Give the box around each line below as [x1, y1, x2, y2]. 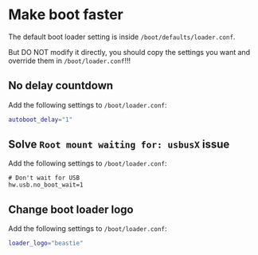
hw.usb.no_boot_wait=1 [8, 181, 84, 189]
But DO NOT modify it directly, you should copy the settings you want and [8, 47, 251, 57]
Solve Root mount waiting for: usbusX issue [8, 138, 230, 151]
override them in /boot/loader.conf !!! [8, 56, 131, 65]
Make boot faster [8, 6, 123, 24]
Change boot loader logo [8, 202, 134, 216]
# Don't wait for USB [8, 174, 80, 182]
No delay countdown [8, 79, 114, 92]
